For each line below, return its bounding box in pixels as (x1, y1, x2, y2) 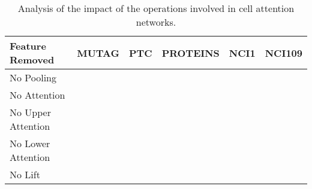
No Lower (10, 136, 50, 150)
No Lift (10, 167, 40, 181)
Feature (10, 39, 46, 53)
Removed (10, 53, 55, 66)
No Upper (10, 105, 51, 119)
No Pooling (10, 71, 57, 84)
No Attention (10, 88, 65, 102)
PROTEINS (161, 45, 220, 60)
